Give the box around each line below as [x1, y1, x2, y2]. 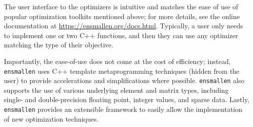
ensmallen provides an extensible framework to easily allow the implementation [4, 104, 243, 114]
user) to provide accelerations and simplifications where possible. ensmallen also [4, 75, 245, 85]
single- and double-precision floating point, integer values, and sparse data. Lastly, [4, 94, 250, 105]
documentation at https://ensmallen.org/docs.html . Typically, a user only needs [4, 21, 243, 31]
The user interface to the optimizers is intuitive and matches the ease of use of [4, 1, 238, 11]
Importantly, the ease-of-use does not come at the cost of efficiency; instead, [4, 56, 231, 66]
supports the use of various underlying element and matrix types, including [4, 85, 229, 95]
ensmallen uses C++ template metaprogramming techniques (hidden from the [4, 65, 239, 76]
